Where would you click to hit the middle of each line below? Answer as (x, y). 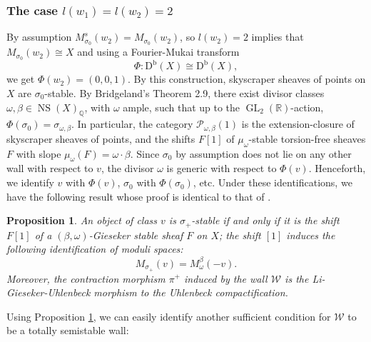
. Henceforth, (337, 168)
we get (21, 79)
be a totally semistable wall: (68, 330)
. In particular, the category (132, 124)
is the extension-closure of (298, 124)
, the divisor (127, 168)
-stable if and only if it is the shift (265, 220)
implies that (278, 37)
